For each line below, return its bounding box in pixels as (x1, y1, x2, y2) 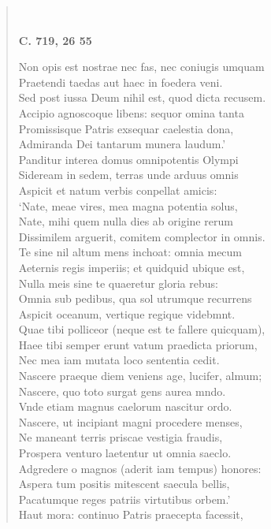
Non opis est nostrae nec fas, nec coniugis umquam (18, 58, 265, 75)
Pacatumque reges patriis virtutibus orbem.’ (18, 490, 231, 507)
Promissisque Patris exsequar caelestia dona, (18, 120, 234, 136)
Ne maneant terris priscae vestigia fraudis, (18, 429, 223, 445)
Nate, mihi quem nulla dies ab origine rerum (18, 213, 233, 229)
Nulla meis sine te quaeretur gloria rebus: (18, 274, 218, 291)
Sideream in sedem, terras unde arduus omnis (18, 166, 239, 183)
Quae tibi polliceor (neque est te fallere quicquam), (18, 321, 265, 337)
